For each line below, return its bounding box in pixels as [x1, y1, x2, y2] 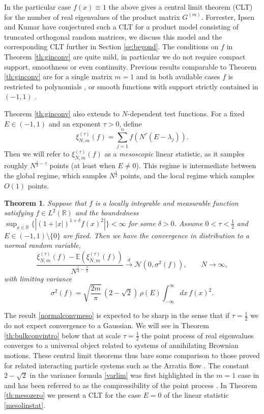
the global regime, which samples [4, 170, 107, 181]
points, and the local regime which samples [120, 170, 255, 181]
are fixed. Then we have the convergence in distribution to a [63, 230, 249, 240]
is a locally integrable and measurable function [95, 197, 239, 208]
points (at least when [49, 160, 115, 171]
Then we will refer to [4, 148, 70, 159]
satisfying [4, 207, 34, 218]
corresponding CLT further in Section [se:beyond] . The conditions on [4, 41, 219, 52]
